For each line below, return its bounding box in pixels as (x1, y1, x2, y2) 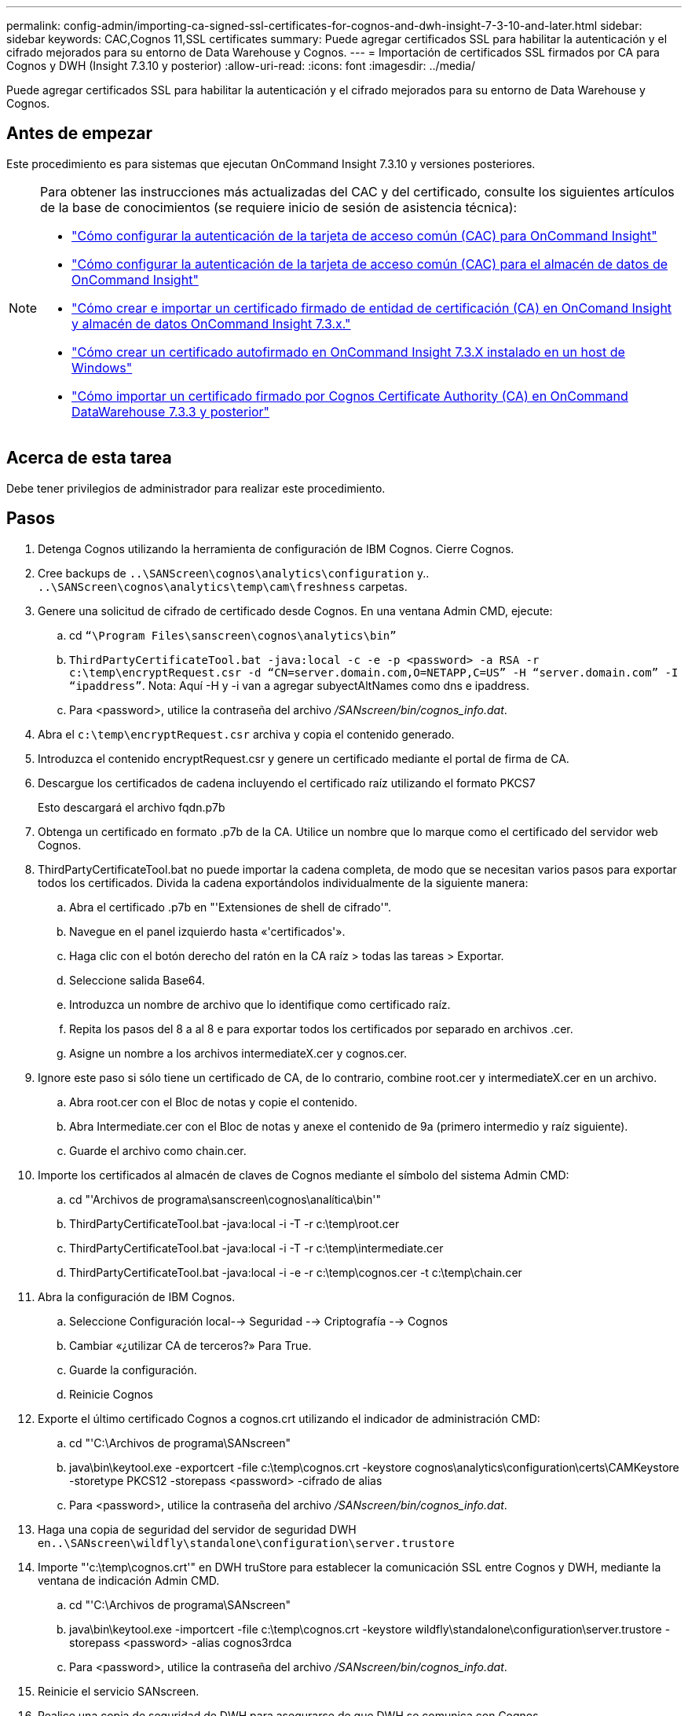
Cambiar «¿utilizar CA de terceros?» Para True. (69, 1338, 312, 1352)
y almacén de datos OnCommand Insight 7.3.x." (71, 315, 351, 332)
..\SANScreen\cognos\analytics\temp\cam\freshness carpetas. (38, 579, 408, 593)
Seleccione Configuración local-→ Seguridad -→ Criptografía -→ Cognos (69, 1314, 448, 1328)
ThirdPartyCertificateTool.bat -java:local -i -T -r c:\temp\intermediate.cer (69, 1241, 444, 1255)
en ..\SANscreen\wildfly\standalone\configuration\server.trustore (38, 1535, 455, 1549)
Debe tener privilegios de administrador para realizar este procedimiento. (6, 481, 386, 495)
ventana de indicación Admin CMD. (38, 1573, 220, 1587)
